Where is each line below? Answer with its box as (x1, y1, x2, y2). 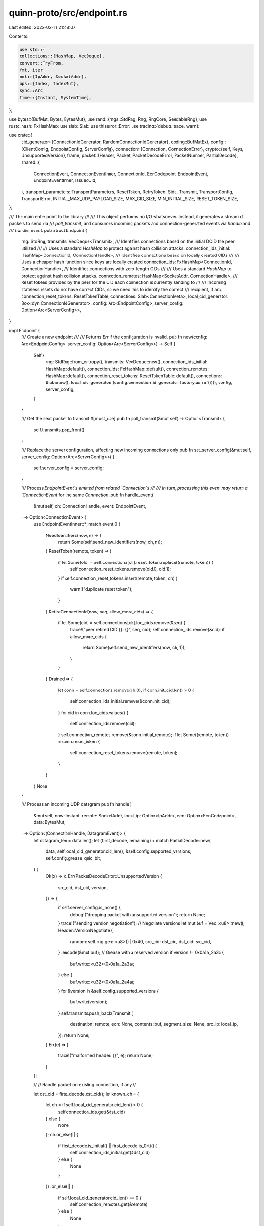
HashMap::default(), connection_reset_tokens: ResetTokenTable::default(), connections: (45, 373, 222, 379)
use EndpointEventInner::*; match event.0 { (33, 521, 121, 527)
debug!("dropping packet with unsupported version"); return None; (70, 911, 205, 917)
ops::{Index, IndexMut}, (19, 81, 79, 86)
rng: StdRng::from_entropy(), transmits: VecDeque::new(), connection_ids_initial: (45, 359, 208, 365)
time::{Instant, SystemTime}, (19, 95, 92, 100)
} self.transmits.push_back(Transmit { (58, 1010, 134, 1016)
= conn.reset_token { (58, 739, 100, 744)
